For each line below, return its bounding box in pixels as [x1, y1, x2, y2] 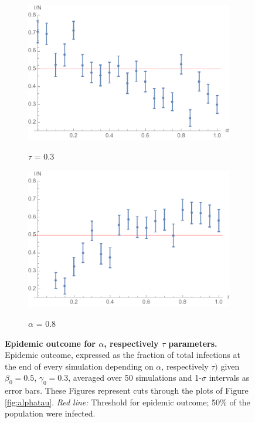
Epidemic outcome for [5, 337, 96, 349]
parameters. [168, 337, 217, 349]
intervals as [209, 371, 250, 384]
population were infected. [5, 407, 96, 419]
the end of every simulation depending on [5, 360, 154, 372]
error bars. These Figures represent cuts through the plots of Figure [5, 384, 249, 397]
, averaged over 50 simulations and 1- [68, 371, 202, 384]
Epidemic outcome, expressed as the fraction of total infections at [5, 348, 240, 361]
